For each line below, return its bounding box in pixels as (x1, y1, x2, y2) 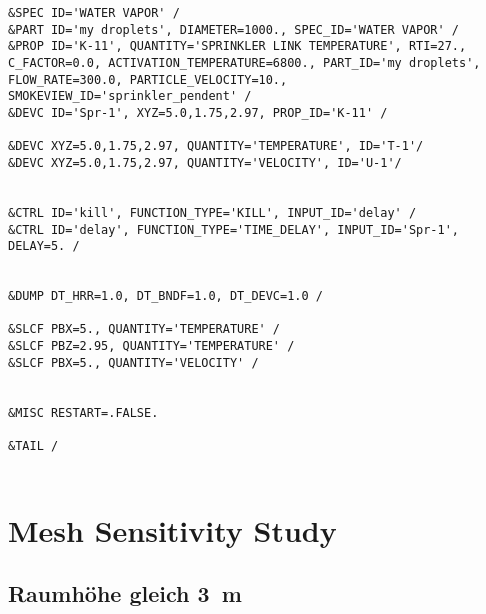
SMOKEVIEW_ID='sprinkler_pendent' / (8, 89, 252, 104)
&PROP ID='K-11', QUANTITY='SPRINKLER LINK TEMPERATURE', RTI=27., (8, 39, 467, 54)
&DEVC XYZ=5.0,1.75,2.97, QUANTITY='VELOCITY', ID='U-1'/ (8, 155, 402, 170)
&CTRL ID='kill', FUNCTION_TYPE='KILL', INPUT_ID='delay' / (8, 205, 417, 220)
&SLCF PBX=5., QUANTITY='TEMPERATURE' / (8, 322, 281, 337)
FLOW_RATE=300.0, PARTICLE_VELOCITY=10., (8, 72, 288, 87)
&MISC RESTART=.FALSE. (8, 405, 159, 420)
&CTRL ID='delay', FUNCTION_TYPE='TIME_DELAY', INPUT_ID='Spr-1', (8, 222, 460, 237)
